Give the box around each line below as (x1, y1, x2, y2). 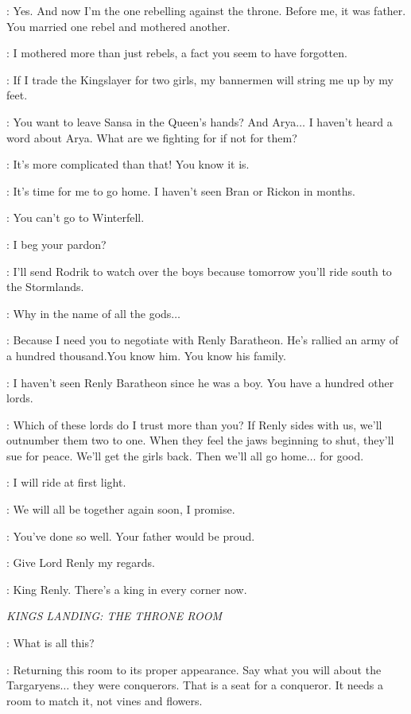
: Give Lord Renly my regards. (6, 554, 155, 571)
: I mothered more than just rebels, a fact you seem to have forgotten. (6, 45, 347, 61)
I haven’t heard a (308, 113, 393, 130)
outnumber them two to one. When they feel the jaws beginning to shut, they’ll (6, 432, 394, 448)
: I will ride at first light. (6, 474, 126, 491)
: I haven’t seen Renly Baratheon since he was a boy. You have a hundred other (6, 374, 394, 390)
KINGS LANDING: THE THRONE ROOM (6, 607, 223, 624)
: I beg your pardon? (6, 235, 107, 252)
